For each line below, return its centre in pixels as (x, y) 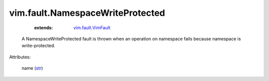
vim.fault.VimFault (92, 28)
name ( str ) (32, 68)
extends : (44, 28)
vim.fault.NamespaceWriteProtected (87, 13)
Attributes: (20, 57)
